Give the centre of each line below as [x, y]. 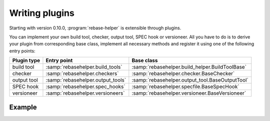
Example [23, 107]
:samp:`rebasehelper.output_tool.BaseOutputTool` [190, 80]
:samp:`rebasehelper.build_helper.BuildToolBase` [189, 67]
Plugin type [26, 61]
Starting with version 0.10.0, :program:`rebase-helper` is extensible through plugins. [95, 28]
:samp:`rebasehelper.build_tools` [84, 67]
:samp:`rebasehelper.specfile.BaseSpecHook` [185, 87]
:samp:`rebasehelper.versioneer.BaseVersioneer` [189, 93]
